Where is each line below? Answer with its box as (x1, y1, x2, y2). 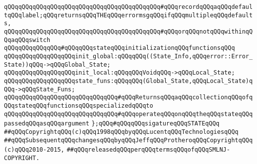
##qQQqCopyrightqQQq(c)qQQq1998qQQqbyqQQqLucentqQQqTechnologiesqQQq (4, 128, 239, 135)
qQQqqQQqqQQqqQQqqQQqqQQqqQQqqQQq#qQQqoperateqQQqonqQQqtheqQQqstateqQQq (4, 110, 253, 118)
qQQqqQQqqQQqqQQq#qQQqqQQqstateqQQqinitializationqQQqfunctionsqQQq (4, 44, 235, 52)
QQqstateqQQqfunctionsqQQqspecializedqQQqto (4, 102, 153, 109)
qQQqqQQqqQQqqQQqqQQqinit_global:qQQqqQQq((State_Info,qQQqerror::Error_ (4, 52, 253, 60)
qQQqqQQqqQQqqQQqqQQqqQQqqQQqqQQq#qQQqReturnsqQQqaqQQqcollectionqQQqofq (4, 94, 253, 101)
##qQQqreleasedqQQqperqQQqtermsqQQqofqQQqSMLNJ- (66, 146, 230, 154)
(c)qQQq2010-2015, (4, 146, 64, 154)
